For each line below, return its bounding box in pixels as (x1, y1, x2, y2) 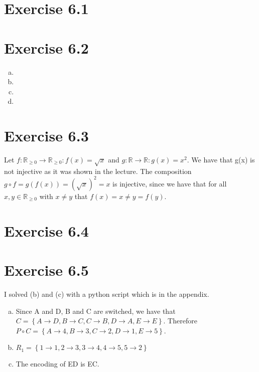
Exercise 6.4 (4, 220, 89, 241)
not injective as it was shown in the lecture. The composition (4, 165, 192, 176)
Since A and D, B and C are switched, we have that (16, 305, 176, 316)
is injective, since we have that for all (112, 178, 227, 189)
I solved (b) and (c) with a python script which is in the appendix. (4, 288, 209, 299)
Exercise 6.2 (4, 37, 89, 58)
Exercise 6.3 (4, 125, 89, 146)
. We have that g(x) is (187, 154, 255, 164)
